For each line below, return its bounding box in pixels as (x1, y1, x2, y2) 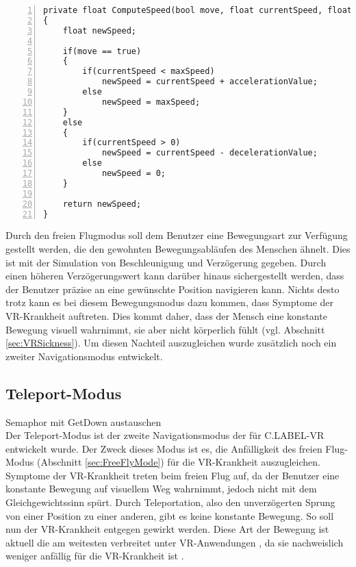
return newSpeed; (62, 199, 142, 209)
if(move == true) (62, 46, 142, 56)
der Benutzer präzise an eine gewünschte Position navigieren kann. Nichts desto (5, 281, 340, 296)
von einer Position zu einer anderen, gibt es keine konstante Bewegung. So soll (5, 508, 334, 522)
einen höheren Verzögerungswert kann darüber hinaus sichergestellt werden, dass (5, 268, 344, 283)
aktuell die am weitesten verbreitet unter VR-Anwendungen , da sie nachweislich (5, 535, 344, 549)
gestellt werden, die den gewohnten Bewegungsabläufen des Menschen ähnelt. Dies (5, 241, 351, 255)
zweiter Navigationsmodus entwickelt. (5, 349, 163, 363)
